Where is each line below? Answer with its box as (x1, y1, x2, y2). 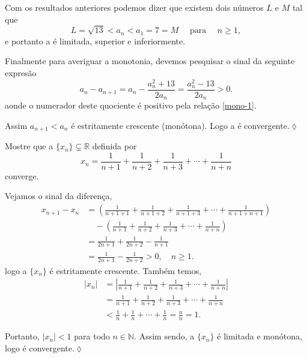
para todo (74, 330, 110, 342)
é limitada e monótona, (217, 330, 302, 342)
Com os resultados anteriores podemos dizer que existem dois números (5, 1, 264, 13)
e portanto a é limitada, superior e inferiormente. (5, 34, 186, 47)
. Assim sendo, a (134, 330, 195, 342)
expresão (5, 66, 37, 79)
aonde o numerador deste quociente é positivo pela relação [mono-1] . (5, 99, 257, 112)
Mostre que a (5, 140, 53, 152)
